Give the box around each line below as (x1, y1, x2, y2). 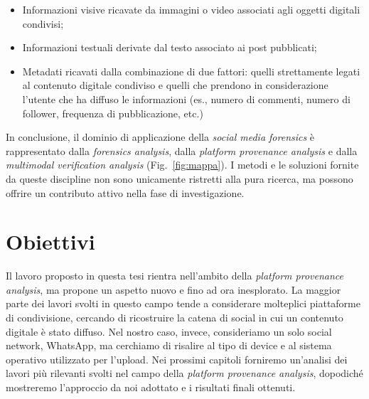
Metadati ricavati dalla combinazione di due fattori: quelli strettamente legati (22, 63, 360, 78)
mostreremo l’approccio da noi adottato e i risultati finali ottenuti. (6, 380, 296, 394)
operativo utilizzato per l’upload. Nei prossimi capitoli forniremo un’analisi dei (6, 351, 348, 366)
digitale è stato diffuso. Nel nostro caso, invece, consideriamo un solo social (6, 324, 332, 339)
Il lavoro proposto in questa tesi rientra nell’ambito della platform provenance (6, 268, 343, 283)
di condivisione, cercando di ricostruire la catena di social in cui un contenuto (6, 310, 343, 325)
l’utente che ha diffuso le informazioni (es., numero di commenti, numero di (22, 91, 351, 106)
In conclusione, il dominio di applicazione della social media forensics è (6, 129, 315, 144)
